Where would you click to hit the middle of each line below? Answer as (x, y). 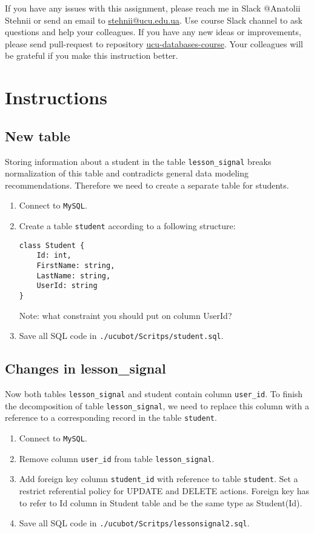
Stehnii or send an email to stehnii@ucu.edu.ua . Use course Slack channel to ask (154, 20)
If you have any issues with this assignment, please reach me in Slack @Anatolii (153, 8)
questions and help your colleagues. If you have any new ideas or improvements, (153, 32)
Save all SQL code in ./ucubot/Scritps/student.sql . (121, 336)
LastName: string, (74, 276)
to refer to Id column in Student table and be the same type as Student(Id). (161, 502)
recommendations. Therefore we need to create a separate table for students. (147, 185)
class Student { (52, 245)
